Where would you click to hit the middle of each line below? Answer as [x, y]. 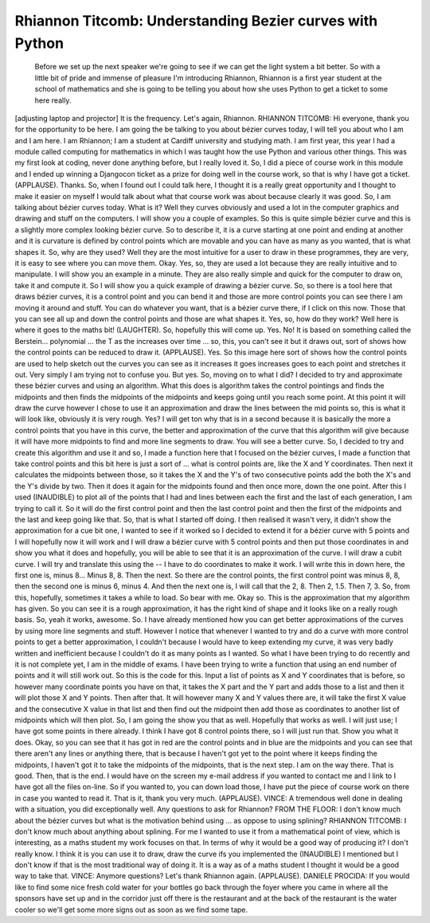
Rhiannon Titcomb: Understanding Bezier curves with [196, 21]
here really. [53, 100]
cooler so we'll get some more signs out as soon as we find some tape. [131, 909]
